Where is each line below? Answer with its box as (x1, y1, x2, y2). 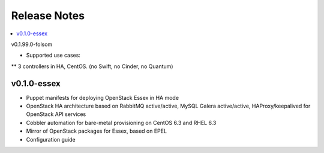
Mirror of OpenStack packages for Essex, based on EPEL (26, 127, 167, 134)
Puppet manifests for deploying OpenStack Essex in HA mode (26, 94, 179, 101)
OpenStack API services (26, 111, 86, 118)
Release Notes (11, 9, 85, 22)
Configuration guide (26, 136, 76, 143)
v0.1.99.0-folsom (11, 41, 53, 48)
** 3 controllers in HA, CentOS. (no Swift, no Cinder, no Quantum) (11, 63, 173, 70)
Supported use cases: (26, 51, 81, 59)
